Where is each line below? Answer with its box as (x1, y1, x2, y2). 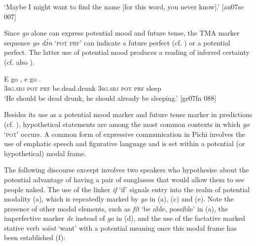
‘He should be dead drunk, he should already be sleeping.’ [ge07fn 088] (4, 92, 217, 103)
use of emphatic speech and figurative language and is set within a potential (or (4, 138, 245, 149)
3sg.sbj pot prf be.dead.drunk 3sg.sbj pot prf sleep (4, 83, 161, 93)
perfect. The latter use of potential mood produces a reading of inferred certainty (4, 47, 250, 57)
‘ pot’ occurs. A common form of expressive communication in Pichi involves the (4, 128, 246, 139)
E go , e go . (4, 73, 41, 83)
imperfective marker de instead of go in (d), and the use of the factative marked (4, 213, 246, 223)
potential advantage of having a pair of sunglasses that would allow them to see (4, 174, 245, 184)
